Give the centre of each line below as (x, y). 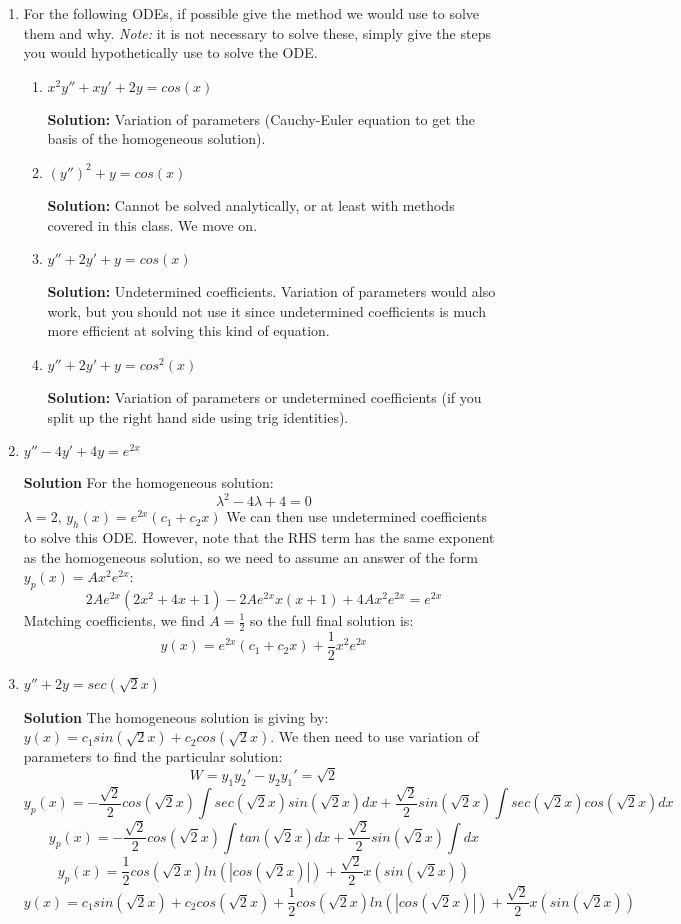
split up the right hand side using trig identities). (198, 416)
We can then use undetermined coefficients (356, 516)
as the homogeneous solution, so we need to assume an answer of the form (250, 556)
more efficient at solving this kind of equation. (188, 330)
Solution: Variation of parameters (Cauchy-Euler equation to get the (261, 118)
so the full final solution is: (332, 620)
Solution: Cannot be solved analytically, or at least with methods (251, 204)
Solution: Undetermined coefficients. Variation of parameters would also (271, 291)
